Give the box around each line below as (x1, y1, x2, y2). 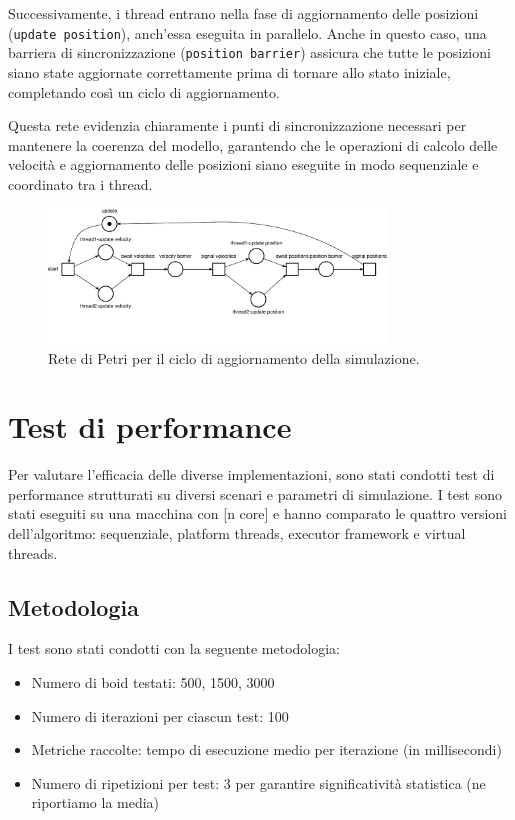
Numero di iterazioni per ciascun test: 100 (31, 705, 289, 726)
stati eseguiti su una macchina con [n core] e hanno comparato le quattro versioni (8, 503, 507, 524)
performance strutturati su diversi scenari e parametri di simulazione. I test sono (8, 483, 502, 504)
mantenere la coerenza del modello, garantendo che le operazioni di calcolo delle (8, 134, 498, 155)
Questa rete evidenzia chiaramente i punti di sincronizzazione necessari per (8, 115, 467, 136)
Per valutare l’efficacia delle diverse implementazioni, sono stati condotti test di (8, 464, 495, 485)
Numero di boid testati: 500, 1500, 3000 (31, 672, 275, 693)
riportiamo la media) (31, 792, 160, 813)
